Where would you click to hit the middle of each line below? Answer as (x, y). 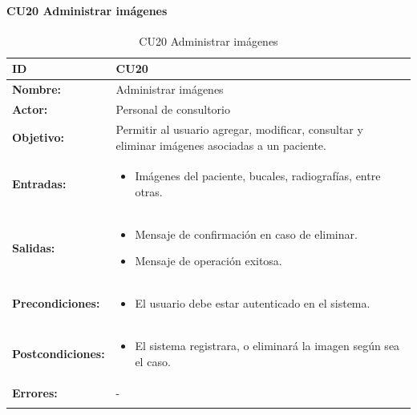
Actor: (30, 109)
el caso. (153, 361)
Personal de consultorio (173, 109)
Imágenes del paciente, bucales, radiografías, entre (258, 176)
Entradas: (39, 184)
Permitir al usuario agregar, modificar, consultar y (239, 129)
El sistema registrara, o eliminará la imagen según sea (267, 346)
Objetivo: (38, 137)
